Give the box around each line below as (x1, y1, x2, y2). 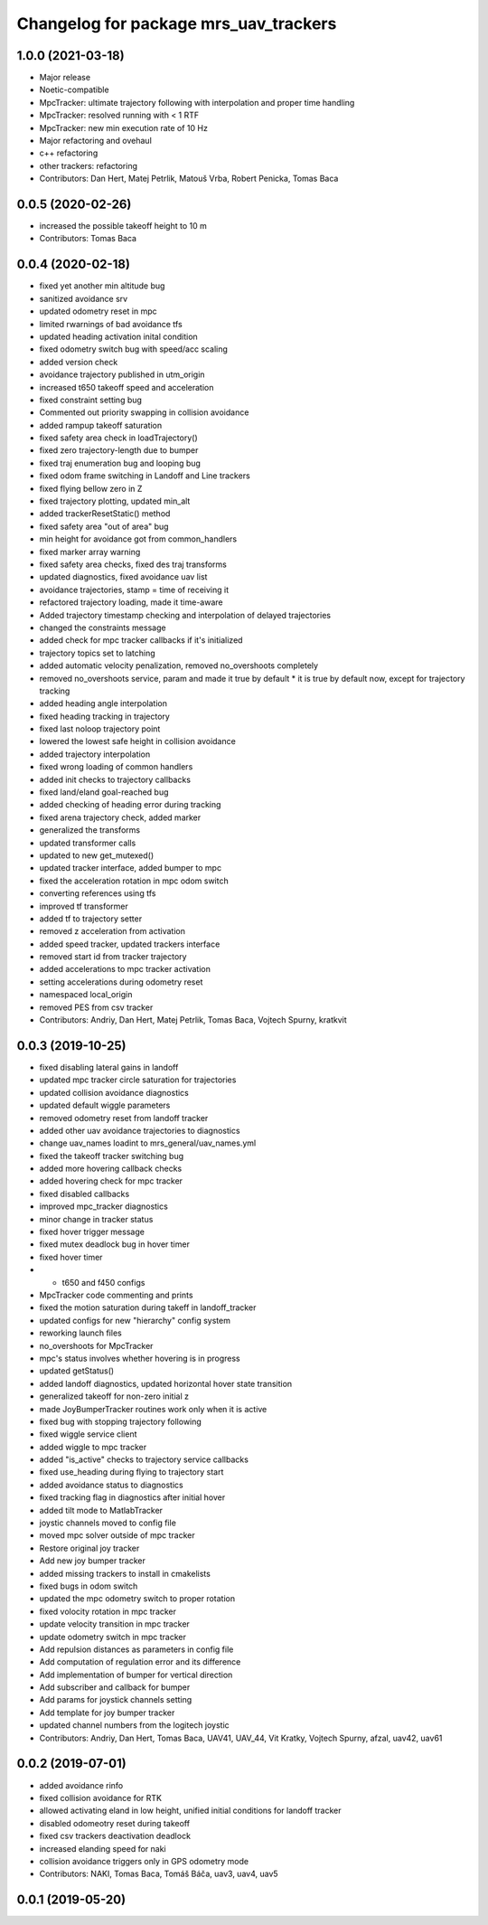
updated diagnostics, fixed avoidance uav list (39, 571, 208, 582)
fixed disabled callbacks (39, 1188, 130, 1199)
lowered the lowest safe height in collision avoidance (39, 736, 237, 747)
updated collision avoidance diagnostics (39, 1087, 190, 1098)
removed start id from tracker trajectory (39, 951, 187, 962)
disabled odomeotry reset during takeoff (39, 1817, 190, 1828)
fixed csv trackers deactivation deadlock (39, 1831, 192, 1842)
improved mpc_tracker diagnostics (39, 1201, 169, 1212)
